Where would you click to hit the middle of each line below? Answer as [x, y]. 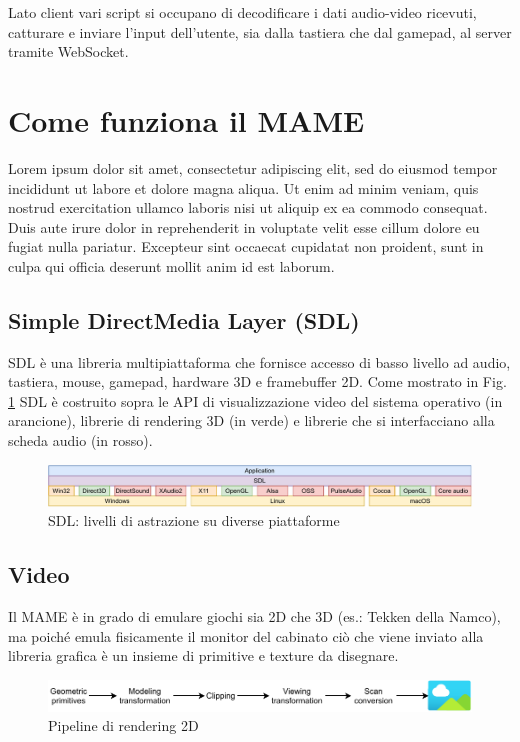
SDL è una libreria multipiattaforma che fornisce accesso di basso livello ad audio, [259, 361]
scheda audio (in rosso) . [80, 440]
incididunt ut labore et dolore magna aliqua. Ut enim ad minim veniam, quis [243, 187]
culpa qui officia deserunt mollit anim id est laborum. [171, 265]
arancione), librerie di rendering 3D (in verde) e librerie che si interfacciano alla [251, 420]
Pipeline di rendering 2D [123, 725]
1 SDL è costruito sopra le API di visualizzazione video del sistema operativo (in [255, 400]
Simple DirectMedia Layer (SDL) [184, 319]
